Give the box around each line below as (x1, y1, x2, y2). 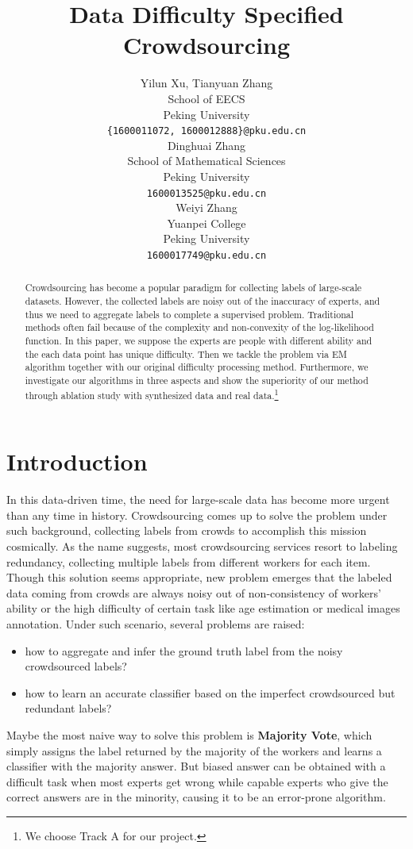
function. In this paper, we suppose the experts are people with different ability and (25, 334, 372, 348)
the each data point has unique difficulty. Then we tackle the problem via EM (25, 347, 348, 360)
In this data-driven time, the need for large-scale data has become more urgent (6, 491, 390, 508)
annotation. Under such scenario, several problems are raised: (6, 615, 305, 632)
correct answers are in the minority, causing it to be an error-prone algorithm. (6, 789, 386, 805)
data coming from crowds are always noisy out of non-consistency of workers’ (6, 584, 381, 601)
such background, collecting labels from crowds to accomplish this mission (6, 522, 367, 539)
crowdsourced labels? (25, 658, 127, 674)
